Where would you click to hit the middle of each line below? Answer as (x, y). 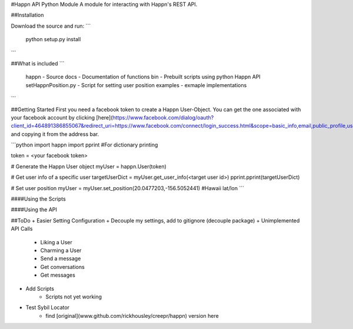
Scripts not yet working (74, 297)
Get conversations (62, 267)
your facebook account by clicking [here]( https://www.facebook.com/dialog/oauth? (112, 117)
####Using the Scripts (38, 199)
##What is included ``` (38, 63)
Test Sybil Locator (48, 308)
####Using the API (34, 210)
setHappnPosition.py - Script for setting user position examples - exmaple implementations (136, 85)
